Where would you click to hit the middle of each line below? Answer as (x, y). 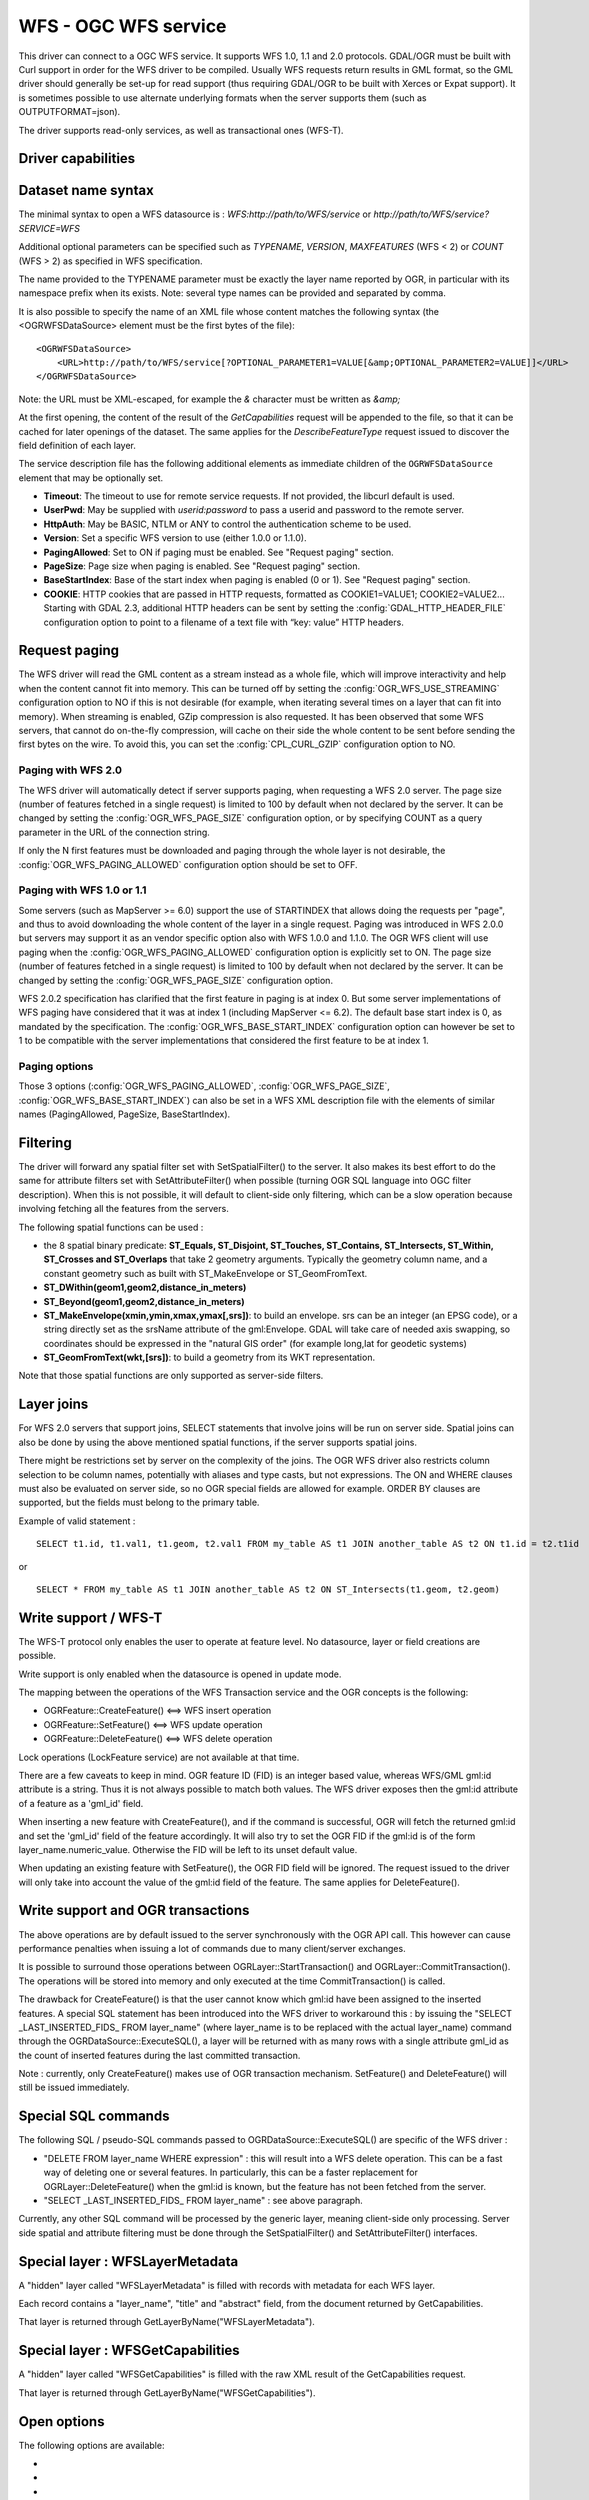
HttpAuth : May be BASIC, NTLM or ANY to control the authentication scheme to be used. (227, 524)
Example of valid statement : (77, 1521)
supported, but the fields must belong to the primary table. (139, 1502)
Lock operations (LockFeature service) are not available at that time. (159, 1757)
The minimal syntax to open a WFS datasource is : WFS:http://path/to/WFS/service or (195, 214)
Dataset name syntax (86, 190)
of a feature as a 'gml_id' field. (81, 1803)
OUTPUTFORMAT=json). (69, 112)
